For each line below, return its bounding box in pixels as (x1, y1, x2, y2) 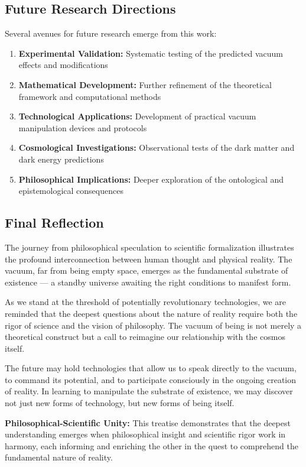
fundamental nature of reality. (5, 451, 113, 463)
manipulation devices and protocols (18, 121, 147, 134)
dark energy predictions (18, 153, 104, 165)
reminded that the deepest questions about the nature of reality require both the (5, 307, 298, 319)
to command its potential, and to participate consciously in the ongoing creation (5, 373, 297, 385)
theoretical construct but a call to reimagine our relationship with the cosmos (5, 330, 285, 343)
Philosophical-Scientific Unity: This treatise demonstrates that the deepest (5, 416, 291, 429)
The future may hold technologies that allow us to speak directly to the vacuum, (5, 362, 297, 374)
